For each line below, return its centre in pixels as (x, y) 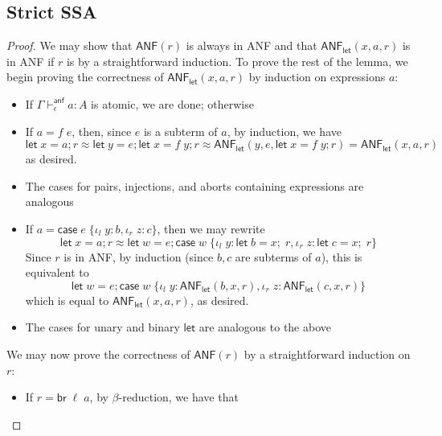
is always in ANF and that (252, 45)
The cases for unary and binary (102, 327)
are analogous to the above (265, 327)
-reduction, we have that (178, 397)
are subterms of (273, 256)
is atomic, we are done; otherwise (172, 103)
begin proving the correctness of (85, 77)
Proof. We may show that (70, 45)
